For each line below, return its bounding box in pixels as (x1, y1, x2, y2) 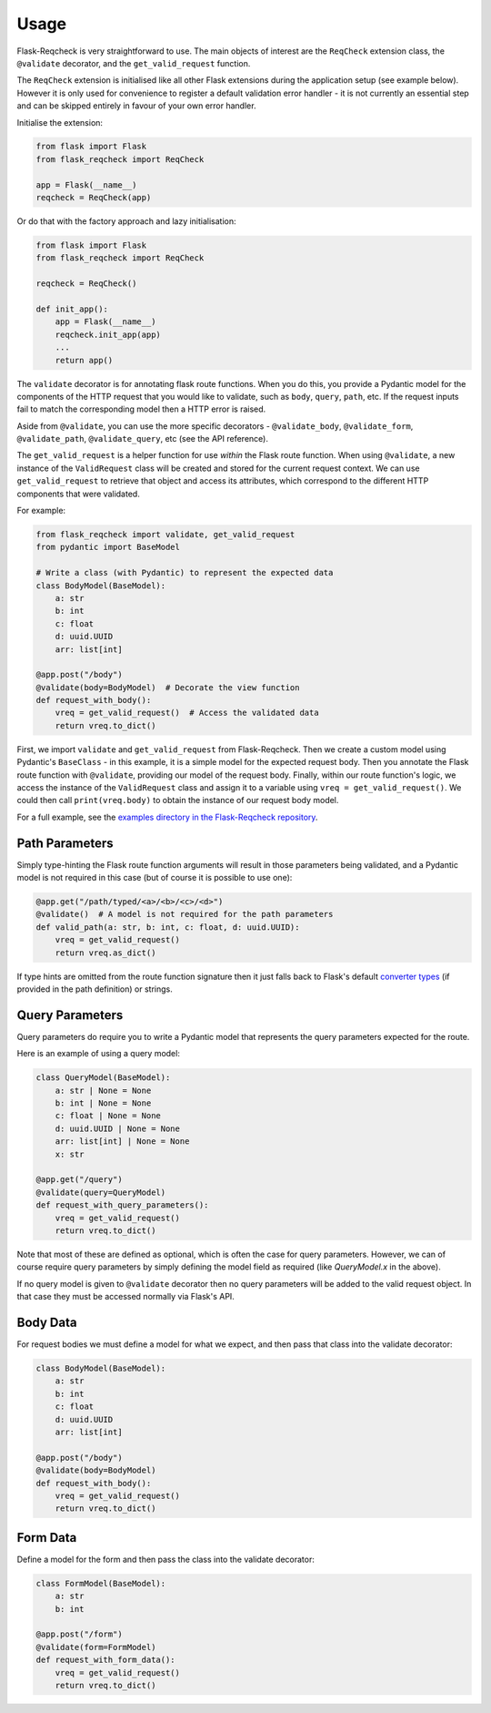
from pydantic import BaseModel (35, 542, 181, 553)
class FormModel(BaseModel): (35, 1578, 166, 1588)
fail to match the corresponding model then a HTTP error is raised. (16, 403, 266, 414)
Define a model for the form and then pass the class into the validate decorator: (16, 1554, 316, 1565)
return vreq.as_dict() (55, 947, 156, 958)
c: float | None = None (55, 1111, 161, 1121)
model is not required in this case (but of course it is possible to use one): (16, 872, 293, 883)
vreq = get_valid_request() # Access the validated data (55, 708, 319, 719)
